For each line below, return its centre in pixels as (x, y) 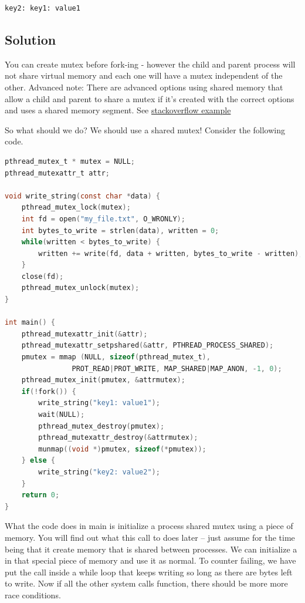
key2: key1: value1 (43, 8)
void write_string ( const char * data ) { (82, 196)
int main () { (30, 323)
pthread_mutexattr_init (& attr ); (84, 334)
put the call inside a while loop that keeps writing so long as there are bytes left (149, 572)
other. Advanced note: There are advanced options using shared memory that (144, 87)
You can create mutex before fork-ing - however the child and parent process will (150, 64)
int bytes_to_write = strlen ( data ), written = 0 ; (120, 230)
